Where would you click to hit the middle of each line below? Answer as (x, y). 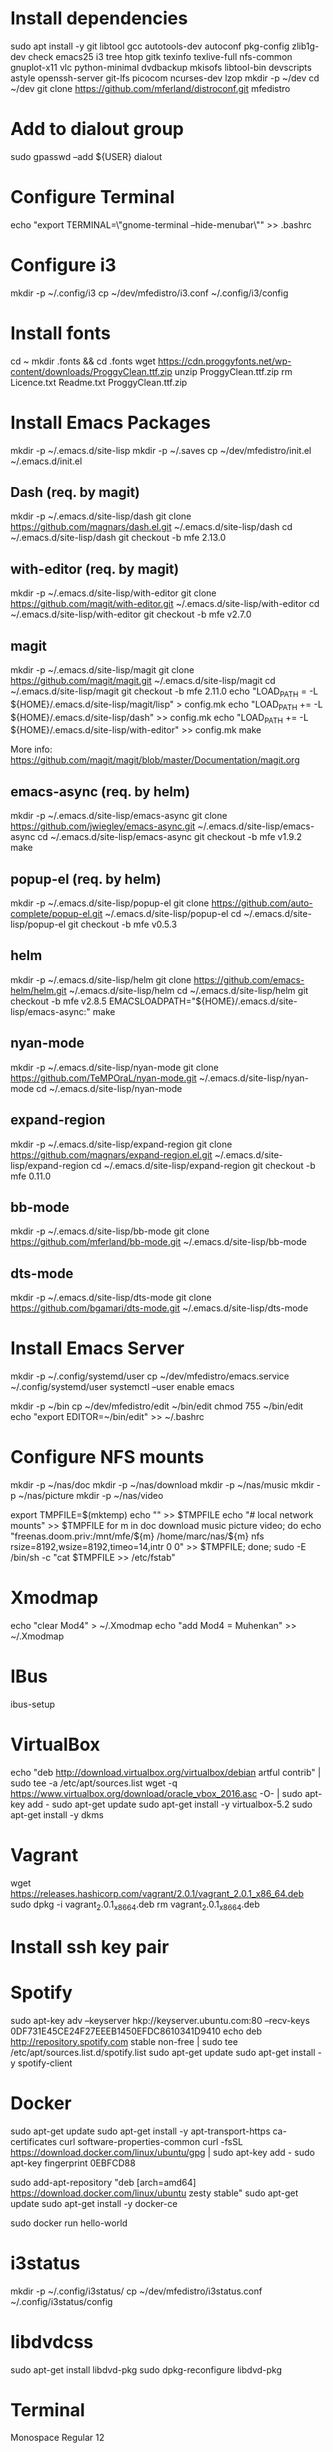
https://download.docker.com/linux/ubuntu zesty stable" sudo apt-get (154, 2193)
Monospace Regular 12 (57, 2438)
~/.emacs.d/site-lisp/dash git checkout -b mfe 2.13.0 (118, 538)
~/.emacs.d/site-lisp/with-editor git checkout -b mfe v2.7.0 (131, 614)
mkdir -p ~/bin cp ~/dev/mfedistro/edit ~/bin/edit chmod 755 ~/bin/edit (157, 1406)
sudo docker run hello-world (69, 2223)
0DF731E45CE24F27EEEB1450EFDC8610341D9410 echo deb (136, 2031)
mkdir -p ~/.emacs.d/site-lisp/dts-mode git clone (111, 1298)
